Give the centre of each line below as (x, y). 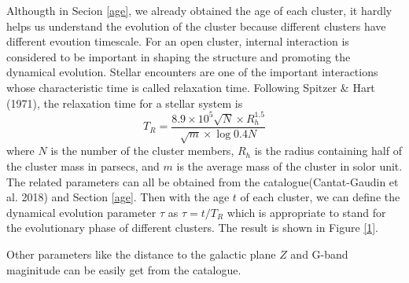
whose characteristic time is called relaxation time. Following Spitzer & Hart (191, 87)
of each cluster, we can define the (320, 197)
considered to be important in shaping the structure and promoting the (179, 56)
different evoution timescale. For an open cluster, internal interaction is (178, 41)
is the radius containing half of (328, 151)
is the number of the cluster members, (142, 151)
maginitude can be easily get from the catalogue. (124, 269)
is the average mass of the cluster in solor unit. (289, 166)
